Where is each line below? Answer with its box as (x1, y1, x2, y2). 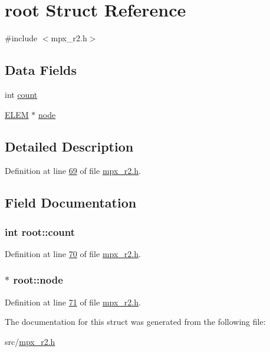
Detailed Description (5, 137, 134, 155)
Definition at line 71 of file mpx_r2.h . (5, 295, 141, 308)
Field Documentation (5, 193, 137, 212)
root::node (13, 272, 63, 287)
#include (5, 32, 38, 44)
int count (5, 88, 38, 100)
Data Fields (5, 61, 77, 79)
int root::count (5, 224, 75, 239)
